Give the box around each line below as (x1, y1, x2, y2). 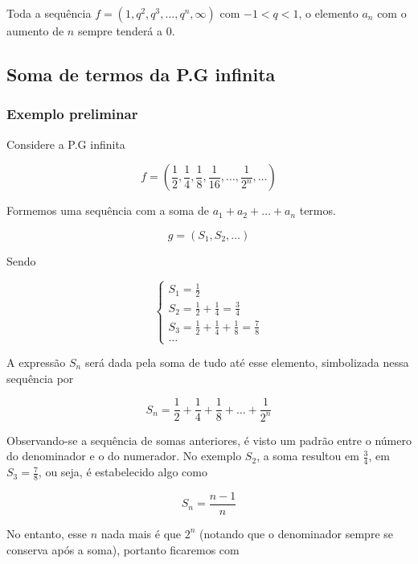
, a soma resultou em (256, 447, 359, 464)
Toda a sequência (6, 5, 92, 21)
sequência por (6, 369, 74, 386)
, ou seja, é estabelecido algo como (38, 463, 207, 480)
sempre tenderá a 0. (77, 23, 175, 39)
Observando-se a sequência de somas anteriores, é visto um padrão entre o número (6, 431, 412, 448)
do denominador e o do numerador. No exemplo (6, 447, 242, 464)
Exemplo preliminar (6, 104, 138, 124)
